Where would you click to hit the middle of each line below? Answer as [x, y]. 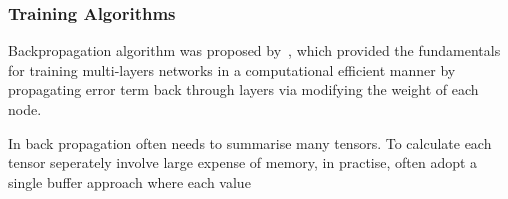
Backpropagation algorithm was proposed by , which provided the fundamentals [254, 50]
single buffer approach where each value [129, 181]
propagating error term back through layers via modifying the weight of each [243, 89]
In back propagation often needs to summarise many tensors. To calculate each [250, 142]
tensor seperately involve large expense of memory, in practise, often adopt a [243, 162]
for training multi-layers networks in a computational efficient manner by [232, 69]
